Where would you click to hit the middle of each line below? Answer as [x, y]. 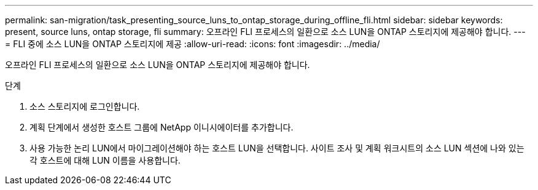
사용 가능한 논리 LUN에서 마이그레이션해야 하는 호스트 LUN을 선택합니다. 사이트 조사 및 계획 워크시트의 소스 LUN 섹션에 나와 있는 [277, 148]
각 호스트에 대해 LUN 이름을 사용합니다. [105, 160]
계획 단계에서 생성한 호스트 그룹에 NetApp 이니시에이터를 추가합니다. [162, 127]
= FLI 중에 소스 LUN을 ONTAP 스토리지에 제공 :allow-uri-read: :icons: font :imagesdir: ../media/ [193, 44]
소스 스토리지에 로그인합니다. [85, 106]
